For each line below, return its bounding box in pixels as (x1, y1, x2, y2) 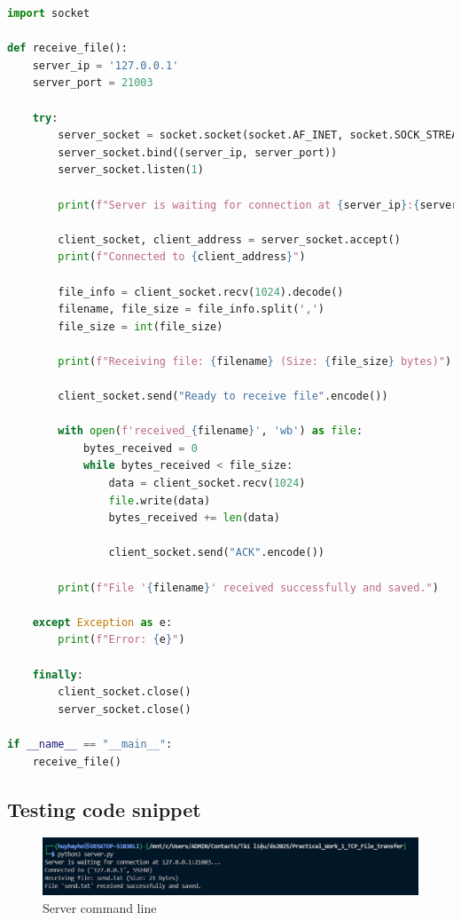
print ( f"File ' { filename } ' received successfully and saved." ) (58, 581, 439, 594)
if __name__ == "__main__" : (7, 737, 173, 750)
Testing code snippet (7, 795, 201, 822)
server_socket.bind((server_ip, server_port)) (58, 146, 338, 159)
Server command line (43, 898, 157, 916)
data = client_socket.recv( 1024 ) (108, 477, 306, 490)
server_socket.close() (58, 702, 191, 716)
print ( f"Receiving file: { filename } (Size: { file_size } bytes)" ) (58, 354, 452, 368)
